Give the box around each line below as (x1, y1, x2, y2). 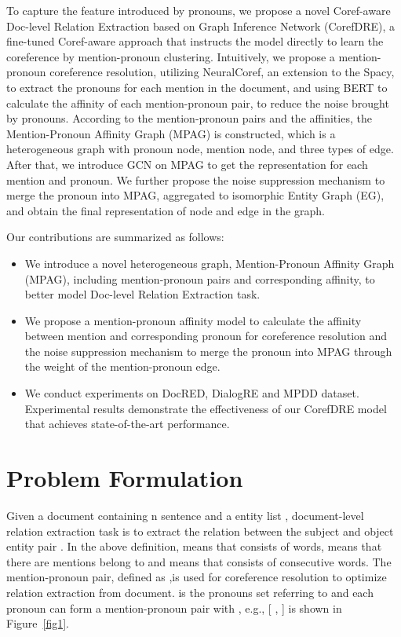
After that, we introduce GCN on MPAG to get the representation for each (6, 156, 368, 172)
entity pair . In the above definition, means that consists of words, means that (6, 538, 382, 555)
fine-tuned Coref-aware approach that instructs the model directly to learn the (6, 33, 384, 49)
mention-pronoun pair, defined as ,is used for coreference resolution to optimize (6, 569, 387, 585)
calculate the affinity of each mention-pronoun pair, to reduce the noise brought (6, 94, 389, 111)
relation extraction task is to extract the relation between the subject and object (6, 522, 394, 539)
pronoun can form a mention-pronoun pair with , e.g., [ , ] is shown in (6, 599, 342, 616)
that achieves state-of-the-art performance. (24, 416, 230, 432)
